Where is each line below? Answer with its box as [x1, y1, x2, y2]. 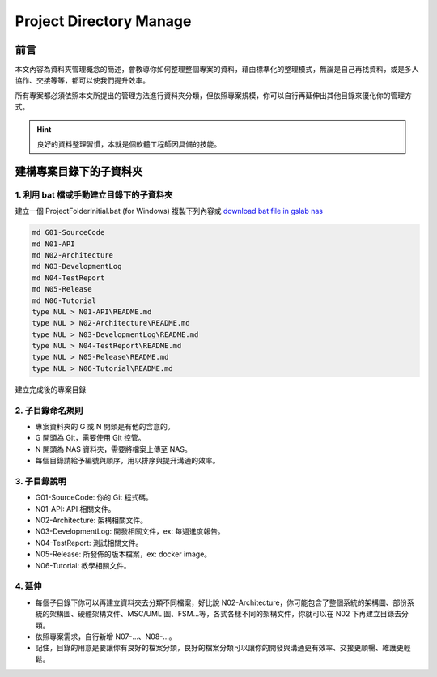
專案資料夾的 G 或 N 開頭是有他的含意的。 [35, 421, 175, 431]
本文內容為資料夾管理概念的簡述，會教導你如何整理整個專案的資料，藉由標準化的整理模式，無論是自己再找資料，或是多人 [15, 65, 419, 75]
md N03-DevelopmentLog [32, 262, 122, 271]
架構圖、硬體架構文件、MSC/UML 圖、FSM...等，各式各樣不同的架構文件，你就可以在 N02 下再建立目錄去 [49, 609, 402, 619]
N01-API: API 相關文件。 [35, 504, 116, 513]
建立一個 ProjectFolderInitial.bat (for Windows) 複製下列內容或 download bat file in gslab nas [15, 207, 324, 216]
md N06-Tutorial [32, 296, 97, 305]
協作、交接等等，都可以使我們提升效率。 [15, 75, 150, 85]
